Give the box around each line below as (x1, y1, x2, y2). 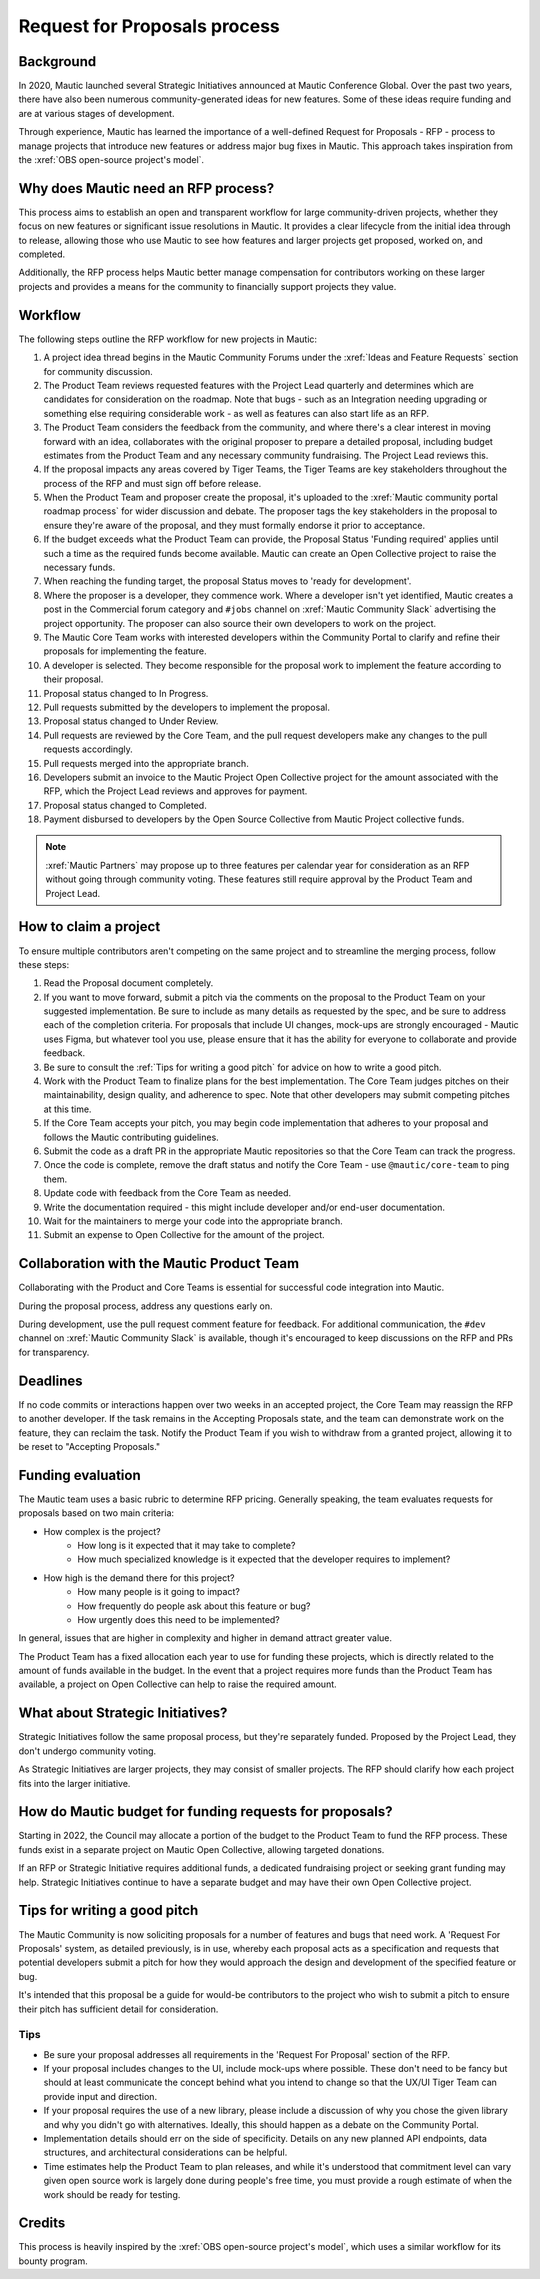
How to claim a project (18, 918, 161, 935)
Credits (18, 2215, 66, 2232)
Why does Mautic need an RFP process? (18, 180, 275, 197)
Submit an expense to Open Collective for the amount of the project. (43, 1229, 325, 1241)
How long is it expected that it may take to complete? (77, 1539, 296, 1551)
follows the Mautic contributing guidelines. (43, 1131, 219, 1143)
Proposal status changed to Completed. (43, 799, 207, 811)
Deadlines (18, 1372, 84, 1389)
